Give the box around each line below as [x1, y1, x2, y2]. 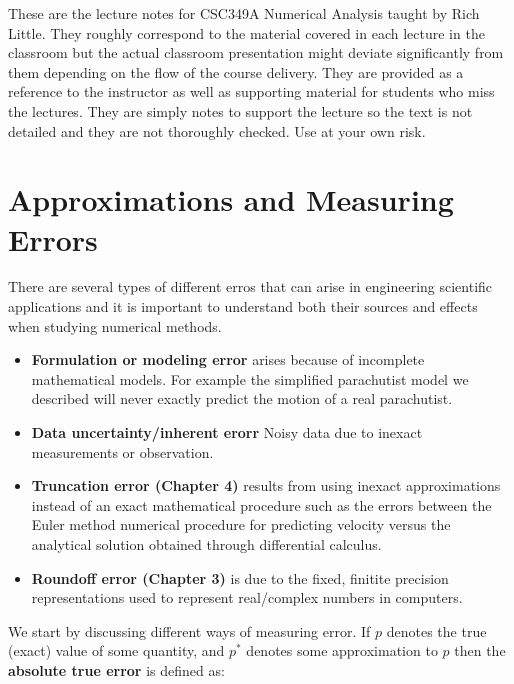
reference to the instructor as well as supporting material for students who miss [8, 81, 495, 102]
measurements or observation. [31, 441, 214, 462]
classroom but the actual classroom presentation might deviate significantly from [8, 42, 504, 63]
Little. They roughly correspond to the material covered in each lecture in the [8, 22, 485, 43]
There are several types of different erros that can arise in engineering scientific [8, 276, 493, 297]
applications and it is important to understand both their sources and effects [8, 296, 478, 317]
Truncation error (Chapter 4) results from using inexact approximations [31, 475, 501, 496]
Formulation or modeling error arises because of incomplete [31, 349, 425, 370]
